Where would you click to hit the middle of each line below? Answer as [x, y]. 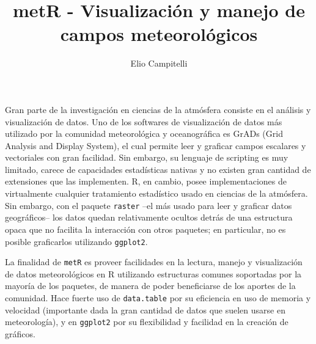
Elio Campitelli [159, 63]
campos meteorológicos [159, 34]
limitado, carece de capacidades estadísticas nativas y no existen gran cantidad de [158, 169]
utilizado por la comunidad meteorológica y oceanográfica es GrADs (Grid [144, 134]
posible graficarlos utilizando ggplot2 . [76, 241]
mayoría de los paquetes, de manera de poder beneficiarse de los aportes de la [150, 286]
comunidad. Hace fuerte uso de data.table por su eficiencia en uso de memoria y [158, 298]
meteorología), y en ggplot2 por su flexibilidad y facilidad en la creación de [147, 322]
